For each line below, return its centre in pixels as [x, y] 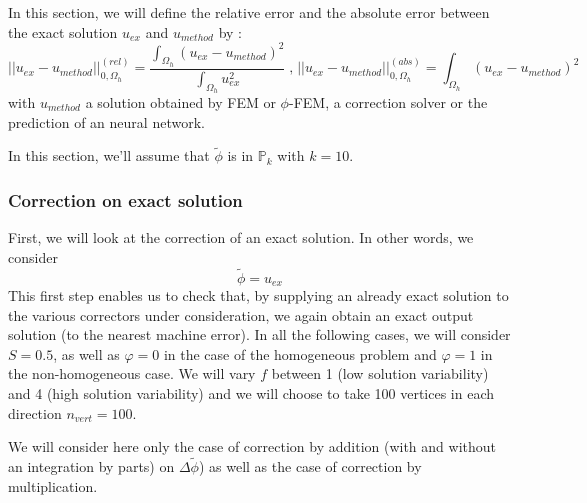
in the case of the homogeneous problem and [300, 353]
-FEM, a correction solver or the [388, 101]
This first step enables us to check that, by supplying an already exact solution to [258, 295]
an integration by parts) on [91, 466]
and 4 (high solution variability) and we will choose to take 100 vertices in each [251, 393]
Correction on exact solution [125, 199]
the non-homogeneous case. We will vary [132, 373]
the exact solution [63, 31]
